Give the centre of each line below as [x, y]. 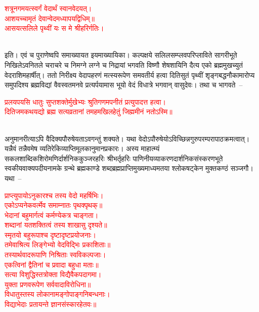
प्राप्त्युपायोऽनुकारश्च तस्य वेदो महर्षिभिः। [54, 195]
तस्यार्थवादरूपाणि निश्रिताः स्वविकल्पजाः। [55, 255]
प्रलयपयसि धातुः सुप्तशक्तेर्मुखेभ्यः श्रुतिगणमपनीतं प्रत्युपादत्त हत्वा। [85, 101]
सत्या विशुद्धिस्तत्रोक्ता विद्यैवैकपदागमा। [53, 274]
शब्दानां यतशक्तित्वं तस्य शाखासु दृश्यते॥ [56, 225]
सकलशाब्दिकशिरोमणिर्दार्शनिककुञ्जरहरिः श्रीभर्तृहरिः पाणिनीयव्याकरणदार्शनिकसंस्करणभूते [114, 158]
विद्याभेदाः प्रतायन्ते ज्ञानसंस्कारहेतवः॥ [51, 304]
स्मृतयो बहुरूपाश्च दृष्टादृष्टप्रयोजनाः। [50, 234]
